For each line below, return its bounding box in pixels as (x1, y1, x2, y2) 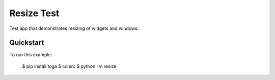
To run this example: (9, 52, 52, 58)
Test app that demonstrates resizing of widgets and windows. (9, 25, 139, 31)
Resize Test (9, 8, 60, 19)
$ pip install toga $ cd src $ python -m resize (22, 63, 117, 69)
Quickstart (9, 38, 44, 47)
